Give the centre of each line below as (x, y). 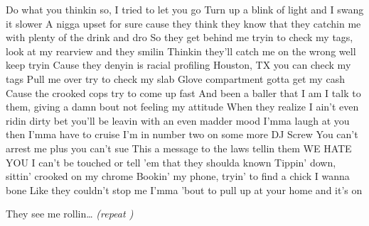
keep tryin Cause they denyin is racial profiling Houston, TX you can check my (178, 65)
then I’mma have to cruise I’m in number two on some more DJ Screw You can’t (182, 134)
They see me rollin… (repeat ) (70, 214)
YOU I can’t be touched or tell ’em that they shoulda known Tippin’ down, (171, 162)
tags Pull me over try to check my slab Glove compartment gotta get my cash (175, 78)
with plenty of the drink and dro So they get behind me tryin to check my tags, (180, 37)
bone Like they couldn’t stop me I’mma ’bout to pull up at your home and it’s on (184, 190)
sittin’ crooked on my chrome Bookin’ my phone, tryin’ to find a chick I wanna (178, 176)
